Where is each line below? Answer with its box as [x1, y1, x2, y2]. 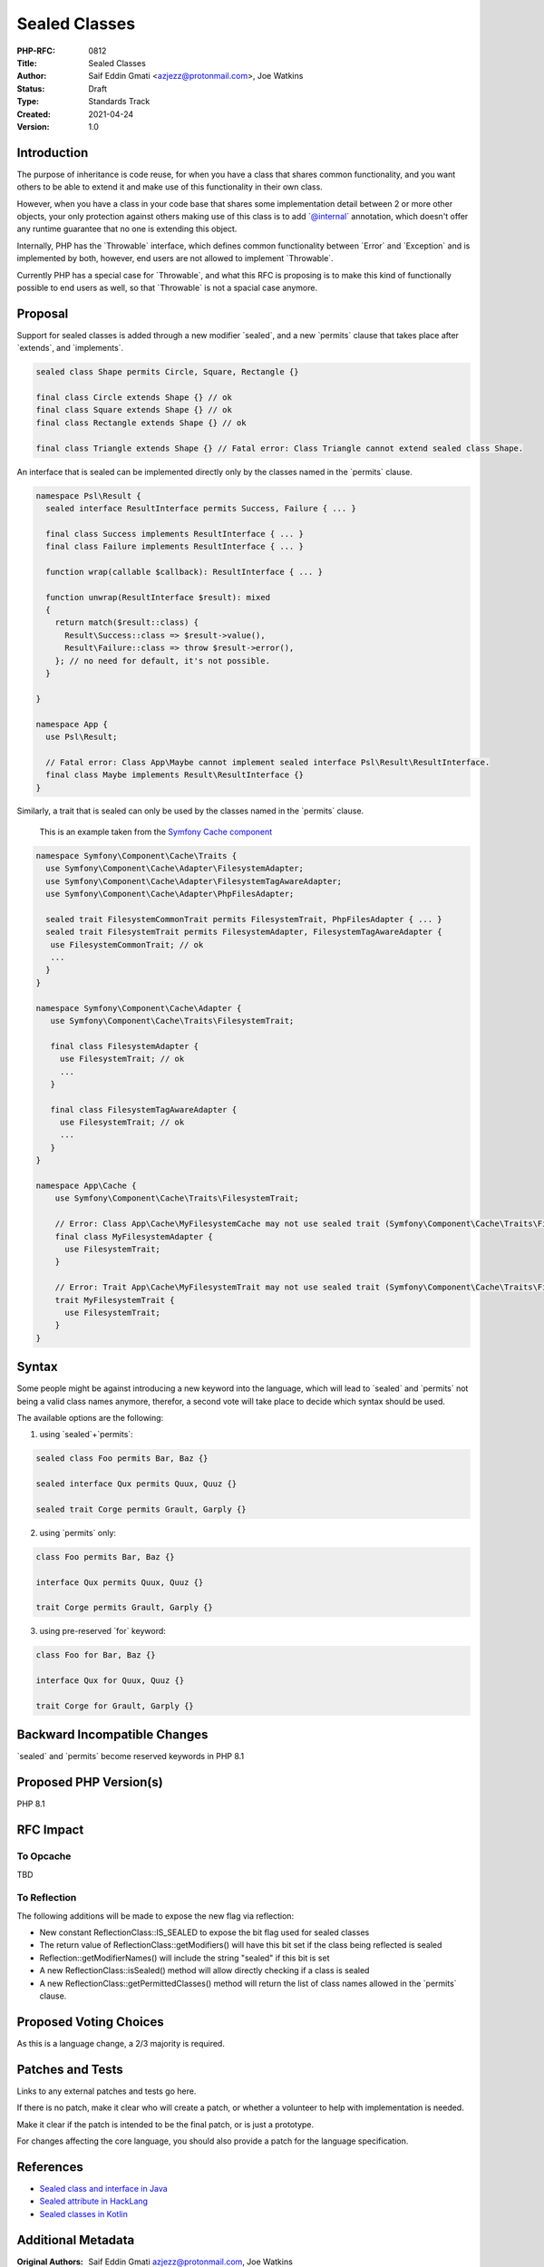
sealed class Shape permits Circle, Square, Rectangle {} [35, 367, 299, 377]
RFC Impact [16, 1823, 84, 1838]
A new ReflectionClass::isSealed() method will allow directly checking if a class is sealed [39, 1965, 370, 1976]
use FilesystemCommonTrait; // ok [50, 939, 204, 949]
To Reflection [16, 1892, 77, 1904]
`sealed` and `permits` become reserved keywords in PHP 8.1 [16, 1751, 245, 1762]
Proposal [16, 306, 69, 321]
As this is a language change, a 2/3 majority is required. [16, 2038, 226, 2048]
